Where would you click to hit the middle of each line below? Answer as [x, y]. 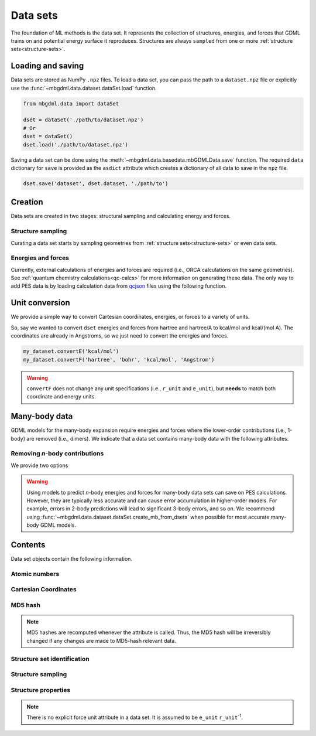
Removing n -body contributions [57, 454]
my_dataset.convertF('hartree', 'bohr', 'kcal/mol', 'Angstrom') [119, 360]
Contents [28, 545]
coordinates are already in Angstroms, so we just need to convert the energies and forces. [120, 336]
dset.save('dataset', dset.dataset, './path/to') [96, 183]
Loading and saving [47, 66]
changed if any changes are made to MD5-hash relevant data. [102, 640]
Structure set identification [50, 659]
